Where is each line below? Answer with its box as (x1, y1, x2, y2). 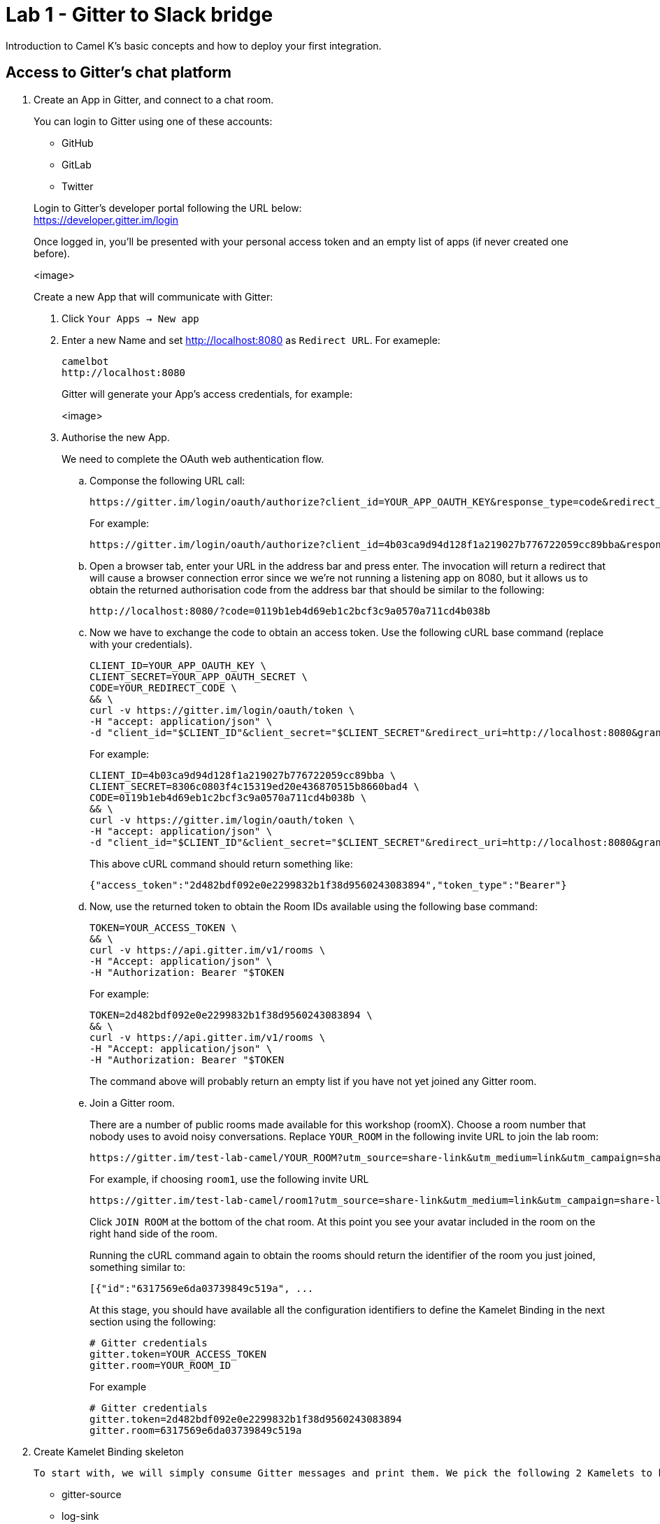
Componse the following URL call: (89, 474, 245, 487)
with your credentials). (89, 638, 193, 650)
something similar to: (89, 1260, 186, 1273)
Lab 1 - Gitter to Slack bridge (6, 3, 273, 27)
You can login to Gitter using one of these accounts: (34, 115, 273, 127)
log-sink (62, 1509, 99, 1522)
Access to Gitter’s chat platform (6, 64, 231, 82)
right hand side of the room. (89, 1227, 218, 1239)
